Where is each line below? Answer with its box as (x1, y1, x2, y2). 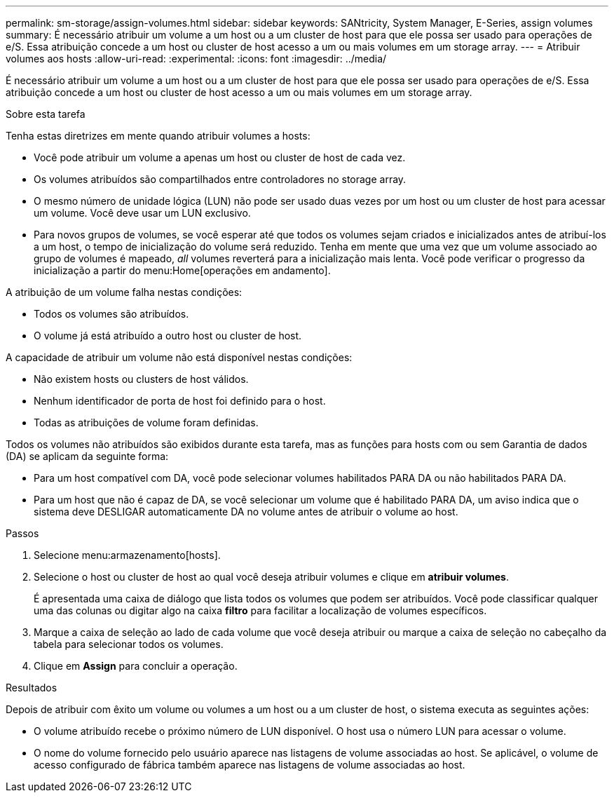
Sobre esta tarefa (6, 108, 86, 120)
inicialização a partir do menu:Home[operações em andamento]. (34, 264, 331, 276)
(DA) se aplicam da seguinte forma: (6, 450, 169, 462)
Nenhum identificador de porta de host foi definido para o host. (34, 395, 326, 407)
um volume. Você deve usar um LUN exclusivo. (34, 207, 251, 219)
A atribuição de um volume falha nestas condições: (6, 286, 243, 298)
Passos (6, 527, 39, 539)
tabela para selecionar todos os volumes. (34, 638, 224, 650)
